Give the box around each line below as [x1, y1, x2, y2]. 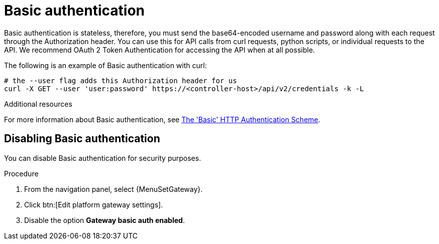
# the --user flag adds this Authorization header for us [4, 76, 237, 85]
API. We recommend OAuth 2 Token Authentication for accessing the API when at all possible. [4, 45, 315, 54]
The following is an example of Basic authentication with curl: [4, 61, 207, 70]
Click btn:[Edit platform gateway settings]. [24, 200, 163, 209]
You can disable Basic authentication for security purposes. [4, 153, 201, 162]
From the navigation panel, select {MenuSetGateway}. [24, 184, 203, 193]
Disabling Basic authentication [4, 132, 160, 145]
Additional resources [4, 99, 72, 108]
